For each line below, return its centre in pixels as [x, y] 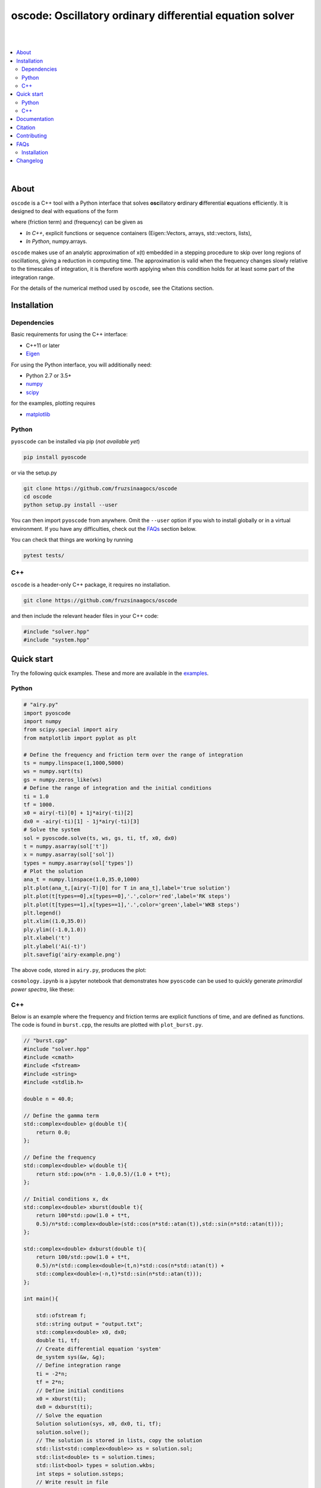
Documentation [35, 119]
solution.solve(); [63, 1432]
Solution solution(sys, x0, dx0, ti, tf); [99, 1424]
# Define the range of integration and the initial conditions [118, 788]
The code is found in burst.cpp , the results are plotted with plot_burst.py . [107, 1025]
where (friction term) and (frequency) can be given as [77, 222]
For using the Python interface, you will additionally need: [81, 365]
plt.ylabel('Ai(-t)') [55, 946]
